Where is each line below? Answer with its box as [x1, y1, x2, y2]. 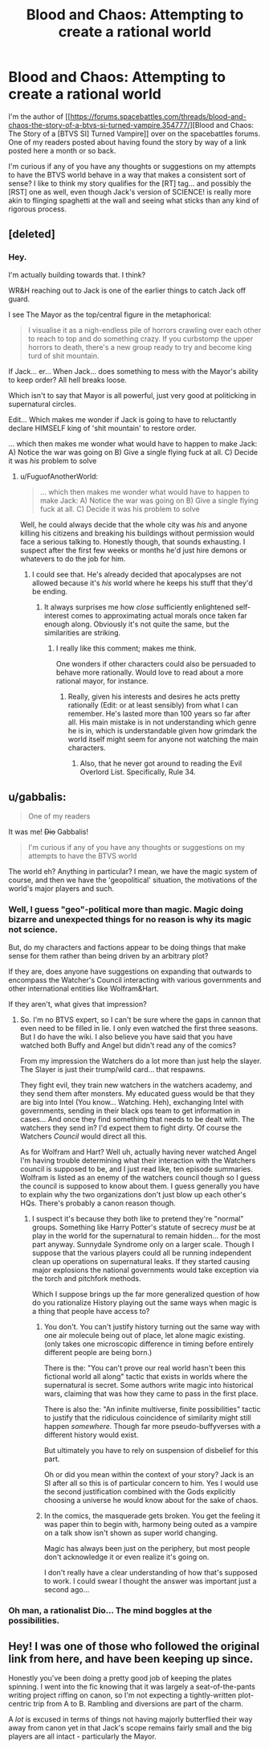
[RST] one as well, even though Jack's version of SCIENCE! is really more [8, 187, 251, 196]
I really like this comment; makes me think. [55, 643, 197, 653]
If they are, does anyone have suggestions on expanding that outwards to [8, 967, 252, 976]
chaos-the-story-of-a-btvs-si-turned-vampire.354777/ [8, 120, 190, 129]
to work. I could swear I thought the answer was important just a [43, 1576, 257, 1586]
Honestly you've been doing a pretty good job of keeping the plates [8, 1673, 232, 1683]
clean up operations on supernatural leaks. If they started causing [31, 1256, 251, 1266]
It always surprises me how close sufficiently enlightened [43, 601, 234, 612]
